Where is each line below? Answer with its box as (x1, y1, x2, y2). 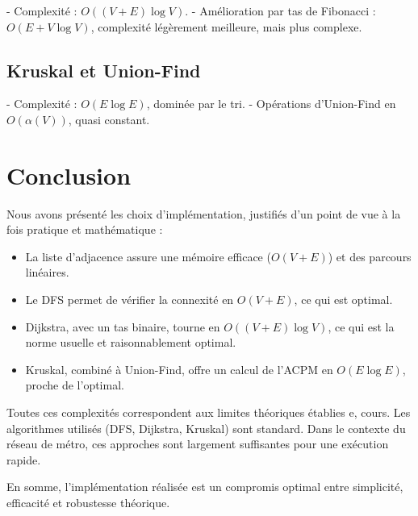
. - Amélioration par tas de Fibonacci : (185, 2, 376, 19)
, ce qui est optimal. (294, 291, 393, 308)
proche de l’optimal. (25, 377, 124, 393)
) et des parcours (328, 248, 412, 264)
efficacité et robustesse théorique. (6, 494, 170, 511)
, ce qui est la (328, 318, 395, 335)
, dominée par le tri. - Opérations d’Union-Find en (146, 95, 396, 112)
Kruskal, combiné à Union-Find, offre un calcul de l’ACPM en (25, 360, 333, 377)
